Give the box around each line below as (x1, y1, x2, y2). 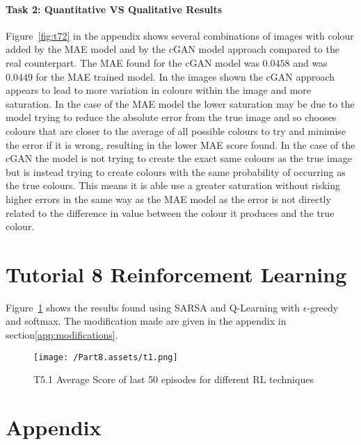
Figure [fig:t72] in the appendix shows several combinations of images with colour (6, 28, 354, 42)
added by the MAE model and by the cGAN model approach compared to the (6, 42, 339, 56)
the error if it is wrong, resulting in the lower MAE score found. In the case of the (6, 137, 355, 152)
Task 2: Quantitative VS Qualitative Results (6, 1, 223, 16)
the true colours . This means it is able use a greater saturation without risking (6, 178, 341, 193)
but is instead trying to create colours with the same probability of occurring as (6, 164, 346, 179)
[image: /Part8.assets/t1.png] (33, 352, 178, 362)
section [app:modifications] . (6, 327, 118, 342)
